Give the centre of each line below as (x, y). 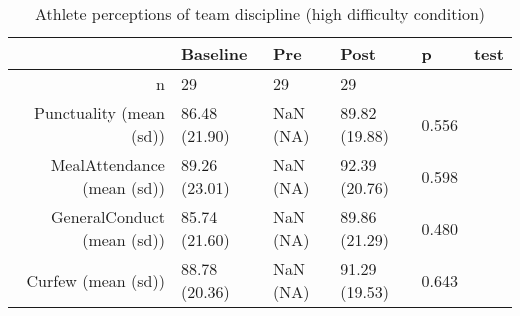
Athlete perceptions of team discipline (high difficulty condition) (260, 13)
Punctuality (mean (99, 112)
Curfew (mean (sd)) (95, 280)
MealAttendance (107, 164)
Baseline (214, 53)
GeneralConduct (107, 216)
